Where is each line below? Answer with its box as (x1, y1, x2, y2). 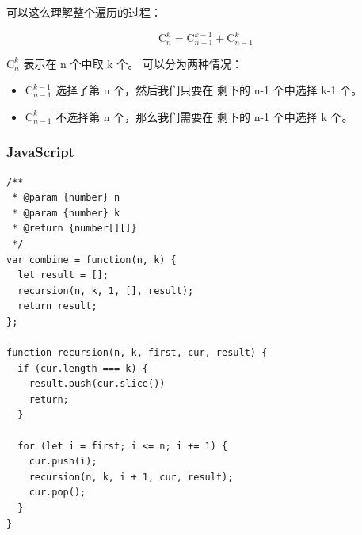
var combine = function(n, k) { (6, 254, 177, 266)
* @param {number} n (12, 192, 120, 204)
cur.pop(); (29, 487, 86, 499)
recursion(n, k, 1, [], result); (17, 285, 194, 296)
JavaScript (6, 142, 74, 162)
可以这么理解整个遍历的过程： (6, 4, 162, 20)
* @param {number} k (12, 207, 120, 219)
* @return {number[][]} (12, 223, 137, 235)
